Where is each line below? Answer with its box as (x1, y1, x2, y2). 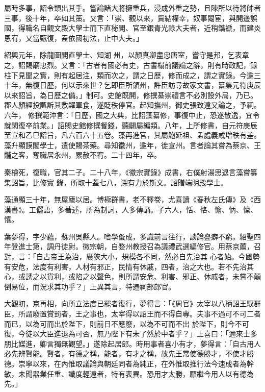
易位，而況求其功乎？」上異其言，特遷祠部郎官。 (11, 281, 175, 291)
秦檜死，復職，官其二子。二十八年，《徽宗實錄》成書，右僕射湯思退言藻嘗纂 (4, 166, 257, 177)
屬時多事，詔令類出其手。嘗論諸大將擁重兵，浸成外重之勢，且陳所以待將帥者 (4, 3, 261, 13)
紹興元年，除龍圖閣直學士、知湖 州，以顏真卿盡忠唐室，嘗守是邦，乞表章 (4, 50, 249, 60)
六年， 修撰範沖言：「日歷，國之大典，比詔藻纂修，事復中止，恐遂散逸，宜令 (4, 109, 260, 120)
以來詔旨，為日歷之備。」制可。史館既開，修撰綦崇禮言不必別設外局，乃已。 (4, 89, 257, 100)
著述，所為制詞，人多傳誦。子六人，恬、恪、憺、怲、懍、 (64, 204, 257, 214)
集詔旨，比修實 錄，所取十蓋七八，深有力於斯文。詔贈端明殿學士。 (4, 177, 228, 187)
